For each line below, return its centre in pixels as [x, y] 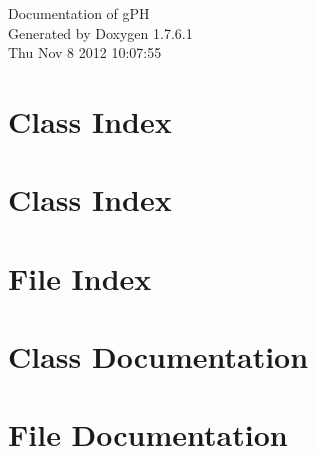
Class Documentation [158, 356]
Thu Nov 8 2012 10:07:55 [85, 52]
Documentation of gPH [79, 13]
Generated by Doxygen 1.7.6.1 [100, 32]
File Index [80, 277]
